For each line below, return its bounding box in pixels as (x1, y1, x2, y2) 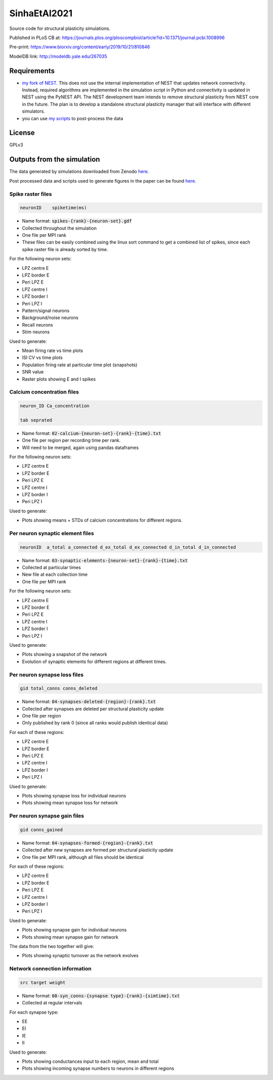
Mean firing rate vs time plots (22, 347, 83, 354)
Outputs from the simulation (9, 155, 101, 164)
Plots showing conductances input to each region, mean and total (22, 1058, 159, 1064)
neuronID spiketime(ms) (20, 205, 87, 211)
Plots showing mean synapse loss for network (22, 799, 118, 806)
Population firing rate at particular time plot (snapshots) (22, 362, 138, 368)
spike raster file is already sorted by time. (22, 246, 108, 252)
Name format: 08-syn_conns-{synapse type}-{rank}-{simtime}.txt (22, 992, 180, 999)
